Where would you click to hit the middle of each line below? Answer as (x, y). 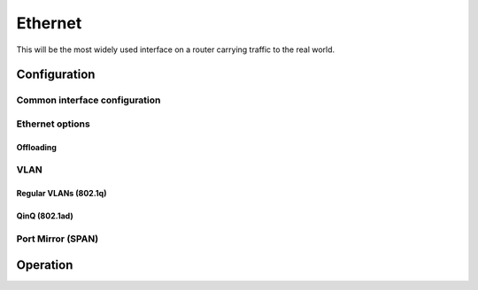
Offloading (37, 147)
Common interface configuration (89, 100)
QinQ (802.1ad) (45, 216)
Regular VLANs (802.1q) (62, 194)
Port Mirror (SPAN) (58, 239)
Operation (45, 265)
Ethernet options (53, 124)
